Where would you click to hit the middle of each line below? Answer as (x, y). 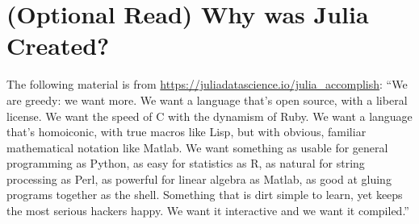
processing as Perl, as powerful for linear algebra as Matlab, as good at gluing (199, 178)
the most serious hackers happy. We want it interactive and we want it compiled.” (208, 211)
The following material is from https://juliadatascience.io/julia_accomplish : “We (207, 84)
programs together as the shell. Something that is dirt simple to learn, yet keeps (205, 195)
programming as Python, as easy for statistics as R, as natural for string (186, 163)
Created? (58, 46)
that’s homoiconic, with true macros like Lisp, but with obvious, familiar (186, 132)
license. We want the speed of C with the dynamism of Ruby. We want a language (209, 116)
